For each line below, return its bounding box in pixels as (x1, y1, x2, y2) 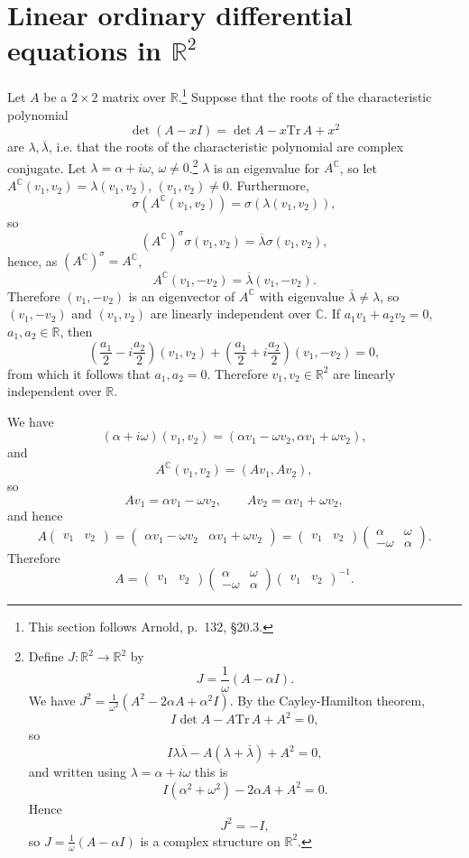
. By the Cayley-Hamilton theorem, (229, 690, 426, 709)
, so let (339, 158, 377, 177)
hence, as (7, 251, 58, 270)
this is (194, 762, 228, 780)
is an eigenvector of (128, 286, 235, 305)
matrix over (102, 87, 167, 106)
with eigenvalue (259, 286, 345, 305)
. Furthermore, (228, 176, 309, 195)
